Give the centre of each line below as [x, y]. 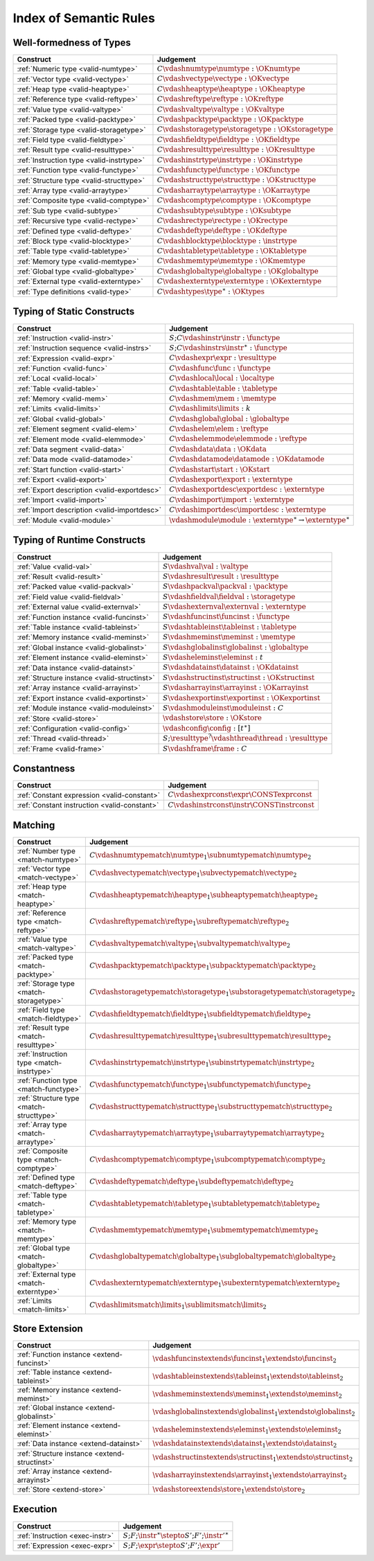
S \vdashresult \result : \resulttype [221, 576]
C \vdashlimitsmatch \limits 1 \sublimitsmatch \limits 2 [178, 1305]
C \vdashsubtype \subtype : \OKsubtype [224, 210]
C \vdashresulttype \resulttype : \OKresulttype [236, 150]
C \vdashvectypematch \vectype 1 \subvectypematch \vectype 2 [193, 873]
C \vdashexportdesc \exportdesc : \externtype [247, 490]
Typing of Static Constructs [74, 312]
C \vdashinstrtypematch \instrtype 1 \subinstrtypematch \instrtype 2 [202, 1063]
